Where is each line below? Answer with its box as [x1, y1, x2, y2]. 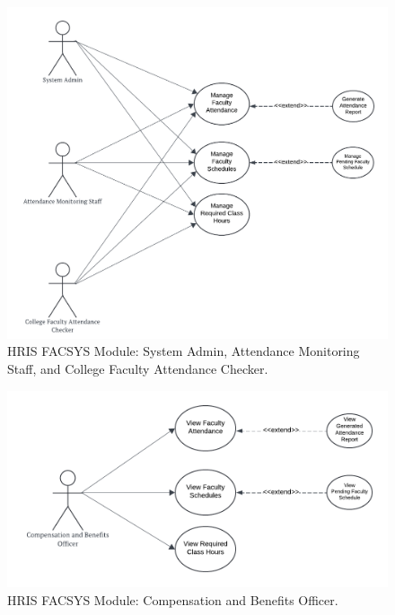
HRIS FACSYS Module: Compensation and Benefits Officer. [7, 590, 338, 609]
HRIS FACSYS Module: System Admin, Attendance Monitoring [7, 342, 360, 360]
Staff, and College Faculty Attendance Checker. [7, 359, 268, 377]
